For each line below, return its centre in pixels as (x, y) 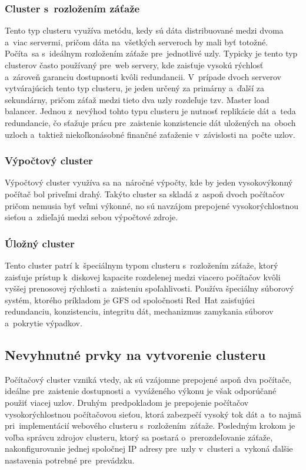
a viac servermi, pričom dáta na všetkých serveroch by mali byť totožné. (137, 42)
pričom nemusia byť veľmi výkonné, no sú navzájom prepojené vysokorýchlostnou (152, 205)
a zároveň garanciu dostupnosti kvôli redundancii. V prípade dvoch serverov (143, 76)
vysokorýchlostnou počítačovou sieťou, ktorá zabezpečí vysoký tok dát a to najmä (153, 414)
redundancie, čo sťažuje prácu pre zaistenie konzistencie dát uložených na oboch (150, 122)
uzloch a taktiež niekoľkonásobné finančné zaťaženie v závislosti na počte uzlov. (150, 134)
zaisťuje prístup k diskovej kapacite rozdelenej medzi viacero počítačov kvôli (143, 277)
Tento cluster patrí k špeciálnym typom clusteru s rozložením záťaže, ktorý (142, 265)
